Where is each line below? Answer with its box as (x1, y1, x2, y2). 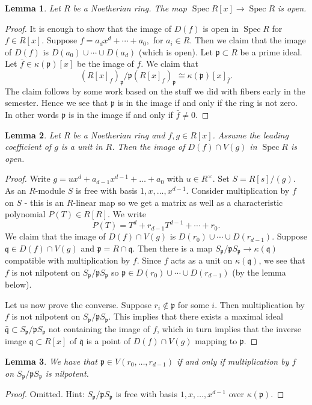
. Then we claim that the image (189, 34, 306, 46)
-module (35, 184, 66, 196)
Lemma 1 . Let (5, 2, 61, 14)
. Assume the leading (212, 128, 289, 141)
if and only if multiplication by (177, 354, 289, 367)
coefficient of (5, 140, 52, 153)
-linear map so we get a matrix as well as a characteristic (73, 196, 283, 208)
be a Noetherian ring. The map (73, 2, 187, 14)
